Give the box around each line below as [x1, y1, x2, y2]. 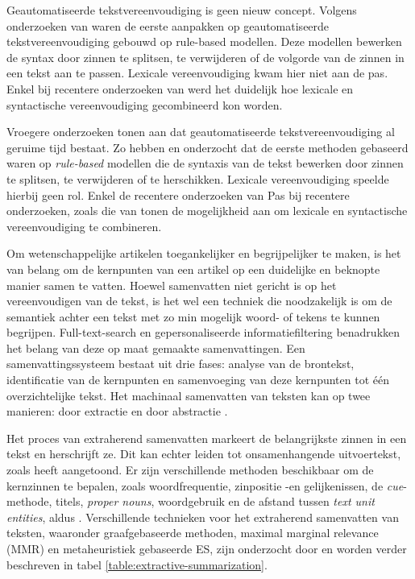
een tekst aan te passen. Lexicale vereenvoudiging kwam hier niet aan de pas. [6, 64, 388, 81]
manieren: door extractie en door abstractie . [6, 403, 228, 420]
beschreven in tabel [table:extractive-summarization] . [6, 556, 268, 573]
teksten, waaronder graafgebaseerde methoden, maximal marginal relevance [6, 524, 379, 541]
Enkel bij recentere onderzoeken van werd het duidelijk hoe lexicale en [6, 80, 354, 97]
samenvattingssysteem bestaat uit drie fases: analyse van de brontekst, [6, 355, 355, 372]
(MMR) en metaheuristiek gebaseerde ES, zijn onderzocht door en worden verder [6, 540, 407, 556]
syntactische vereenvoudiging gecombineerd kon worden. [6, 96, 283, 113]
